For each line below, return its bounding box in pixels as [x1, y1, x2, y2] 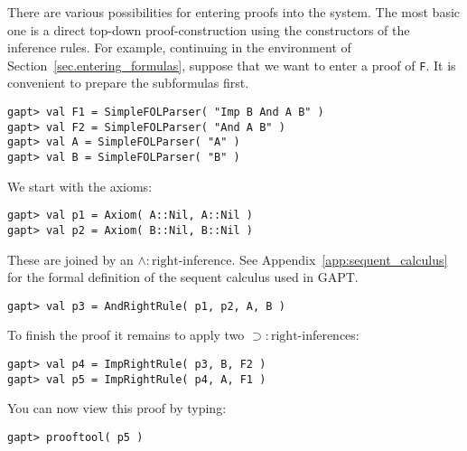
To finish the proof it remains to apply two [7, 325, 245, 344]
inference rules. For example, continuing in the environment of [7, 38, 351, 57]
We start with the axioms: [7, 176, 153, 195]
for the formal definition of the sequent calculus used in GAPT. [7, 268, 359, 287]
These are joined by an [7, 249, 134, 268]
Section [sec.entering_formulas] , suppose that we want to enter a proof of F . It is [7, 55, 456, 74]
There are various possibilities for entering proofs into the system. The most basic [7, 3, 461, 21]
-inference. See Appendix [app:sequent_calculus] [178, 249, 448, 268]
